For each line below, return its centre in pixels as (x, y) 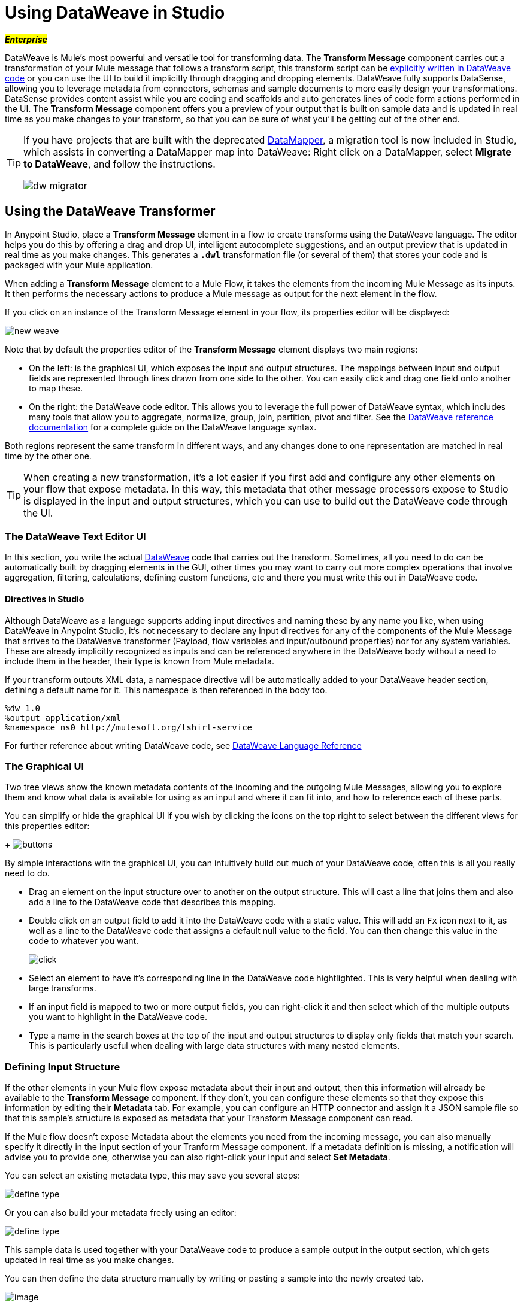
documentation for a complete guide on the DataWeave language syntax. (173, 427)
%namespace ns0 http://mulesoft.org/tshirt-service (129, 727)
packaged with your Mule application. (79, 265)
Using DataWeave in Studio (115, 13)
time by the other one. (48, 456)
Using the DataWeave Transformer (110, 211)
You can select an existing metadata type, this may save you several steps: (152, 1176)
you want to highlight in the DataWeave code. (118, 1017)
